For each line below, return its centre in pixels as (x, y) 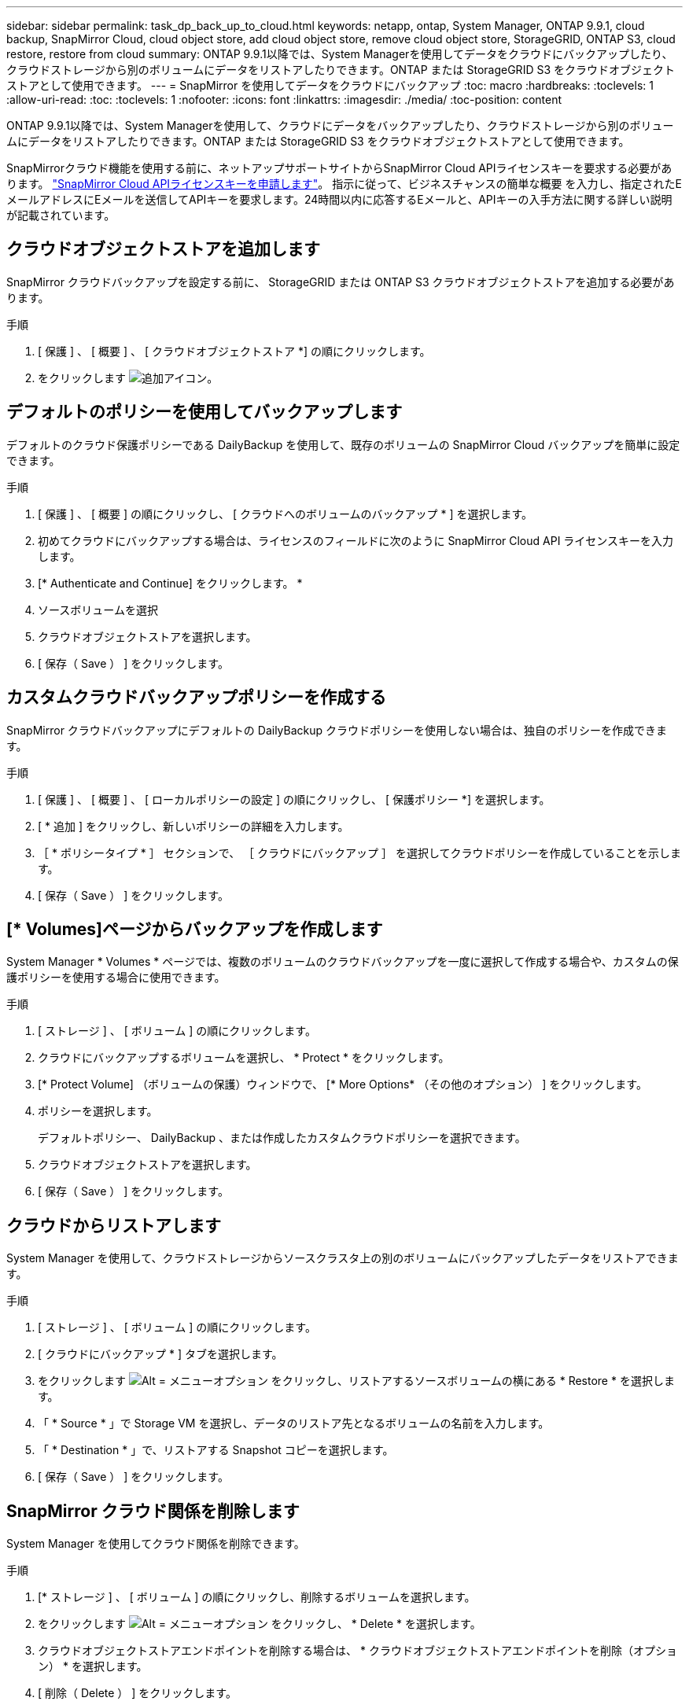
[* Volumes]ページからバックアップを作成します (195, 929)
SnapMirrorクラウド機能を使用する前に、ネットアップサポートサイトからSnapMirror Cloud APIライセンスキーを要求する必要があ (339, 168)
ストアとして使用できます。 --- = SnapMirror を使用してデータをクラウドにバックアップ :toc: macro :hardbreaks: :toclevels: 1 (330, 85)
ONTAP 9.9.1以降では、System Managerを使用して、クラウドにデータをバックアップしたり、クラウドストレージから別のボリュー (340, 125)
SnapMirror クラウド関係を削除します (153, 1511)
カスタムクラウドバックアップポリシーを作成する (196, 698)
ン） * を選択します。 (93, 1666)
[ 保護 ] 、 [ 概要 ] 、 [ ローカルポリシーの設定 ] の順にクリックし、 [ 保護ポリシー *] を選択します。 (294, 799)
